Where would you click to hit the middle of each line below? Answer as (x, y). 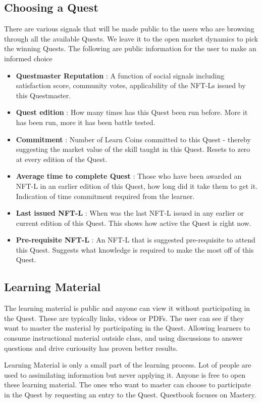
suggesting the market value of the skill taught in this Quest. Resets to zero (133, 149)
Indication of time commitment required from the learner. (105, 196)
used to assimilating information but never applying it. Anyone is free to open (125, 374)
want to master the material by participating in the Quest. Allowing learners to (127, 328)
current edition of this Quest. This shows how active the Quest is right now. (134, 223)
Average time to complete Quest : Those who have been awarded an (129, 176)
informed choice (28, 58)
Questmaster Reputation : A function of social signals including (120, 75)
